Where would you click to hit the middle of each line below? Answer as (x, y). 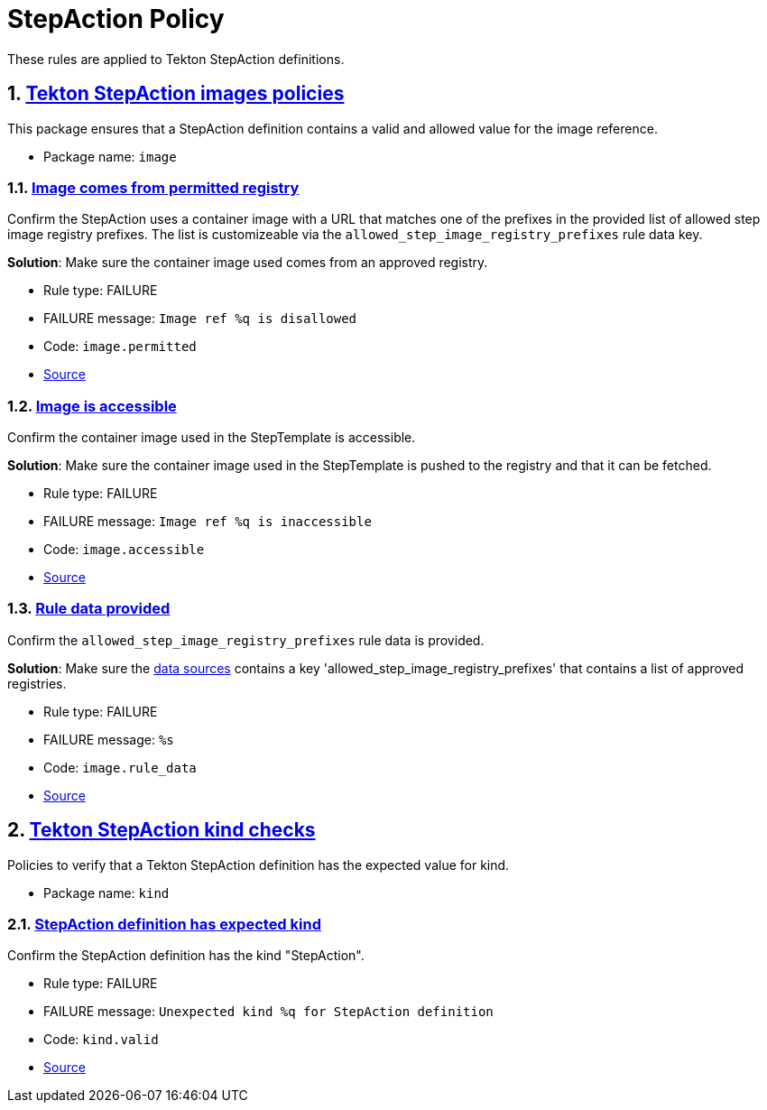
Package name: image (110, 156)
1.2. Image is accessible (92, 406)
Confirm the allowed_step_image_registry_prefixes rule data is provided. (246, 640)
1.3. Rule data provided (89, 609)
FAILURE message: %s (109, 739)
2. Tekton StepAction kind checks (162, 830)
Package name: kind (106, 893)
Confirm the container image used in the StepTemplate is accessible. (212, 438)
